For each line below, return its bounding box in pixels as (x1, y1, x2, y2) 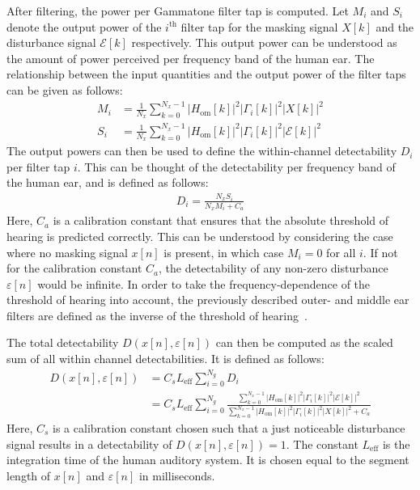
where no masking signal (6, 243, 128, 260)
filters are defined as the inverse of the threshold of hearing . (6, 306, 308, 323)
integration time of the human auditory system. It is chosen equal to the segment (6, 451, 409, 468)
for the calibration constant (6, 260, 142, 277)
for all (326, 243, 356, 260)
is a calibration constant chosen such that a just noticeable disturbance (53, 420, 405, 437)
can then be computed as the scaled (215, 334, 393, 351)
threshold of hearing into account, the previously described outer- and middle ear (6, 291, 409, 308)
